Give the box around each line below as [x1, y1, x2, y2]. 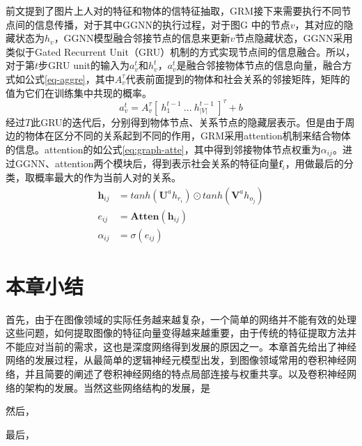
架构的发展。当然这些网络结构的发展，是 [24, 380, 210, 394]
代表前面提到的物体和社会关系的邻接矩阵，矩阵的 [125, 71, 350, 86]
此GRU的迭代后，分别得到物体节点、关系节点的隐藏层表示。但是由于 [31, 114, 345, 129]
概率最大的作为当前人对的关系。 [34, 169, 181, 184]
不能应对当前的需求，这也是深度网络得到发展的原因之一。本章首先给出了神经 [6, 339, 356, 353]
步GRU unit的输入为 [38, 58, 130, 72]
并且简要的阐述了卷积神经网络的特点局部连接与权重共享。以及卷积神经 [24, 367, 347, 381]
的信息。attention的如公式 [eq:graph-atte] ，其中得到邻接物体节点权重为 [6, 141, 321, 156]
